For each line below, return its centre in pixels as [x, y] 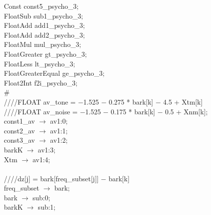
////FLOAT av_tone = [40, 101]
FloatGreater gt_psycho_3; [45, 54]
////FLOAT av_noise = [41, 111]
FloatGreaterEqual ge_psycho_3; [54, 73]
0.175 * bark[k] [133, 111]
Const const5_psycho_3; [41, 6]
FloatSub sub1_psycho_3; [43, 15]
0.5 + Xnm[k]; [186, 111]
